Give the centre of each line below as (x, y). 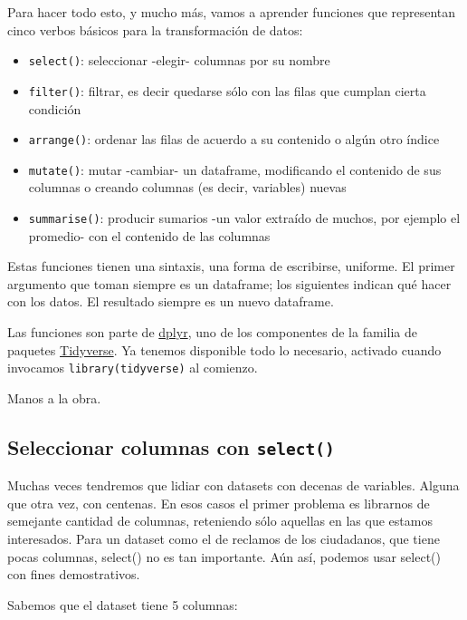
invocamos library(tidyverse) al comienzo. (133, 368)
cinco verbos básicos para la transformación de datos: (155, 29)
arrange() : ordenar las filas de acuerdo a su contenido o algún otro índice (234, 139)
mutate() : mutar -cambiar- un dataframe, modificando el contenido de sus (235, 169)
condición (55, 108)
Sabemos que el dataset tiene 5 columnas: (123, 604)
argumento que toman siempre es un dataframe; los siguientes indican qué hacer (229, 283)
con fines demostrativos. (74, 574)
